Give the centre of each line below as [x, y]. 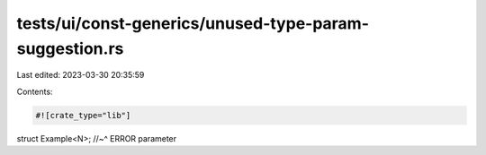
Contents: [35, 91]
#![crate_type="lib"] [83, 115]
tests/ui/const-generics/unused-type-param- [193, 23]
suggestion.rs [70, 48]
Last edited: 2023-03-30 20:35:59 [81, 75]
